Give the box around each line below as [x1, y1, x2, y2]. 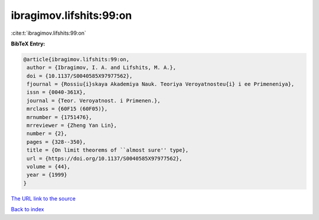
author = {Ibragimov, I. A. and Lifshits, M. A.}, [27, 64, 177, 71]
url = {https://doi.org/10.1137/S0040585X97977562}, [27, 155, 183, 162]
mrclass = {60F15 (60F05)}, [27, 106, 108, 112]
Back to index [11, 206, 44, 213]
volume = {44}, [27, 163, 71, 170]
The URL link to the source [11, 195, 76, 202]
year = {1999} [27, 172, 67, 178]
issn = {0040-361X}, [27, 89, 86, 96]
